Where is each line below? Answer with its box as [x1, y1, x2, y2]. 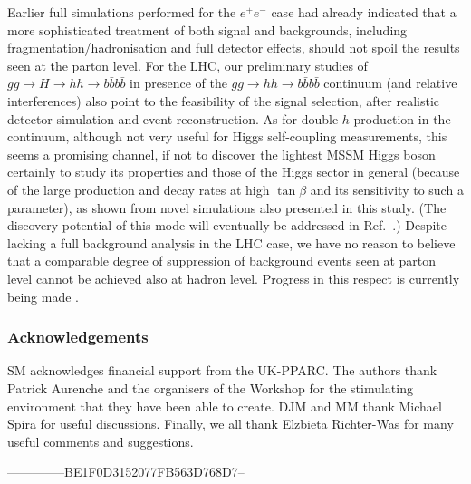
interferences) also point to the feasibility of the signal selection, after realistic [7, 91, 439, 110]
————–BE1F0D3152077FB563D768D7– [7, 462, 245, 481]
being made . [7, 286, 79, 305]
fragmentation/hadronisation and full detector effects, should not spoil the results [7, 38, 460, 57]
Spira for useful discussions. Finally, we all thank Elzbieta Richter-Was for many [7, 414, 454, 433]
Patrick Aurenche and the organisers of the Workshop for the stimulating [7, 378, 413, 397]
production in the [353, 109, 451, 128]
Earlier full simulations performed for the [7, 3, 236, 21]
